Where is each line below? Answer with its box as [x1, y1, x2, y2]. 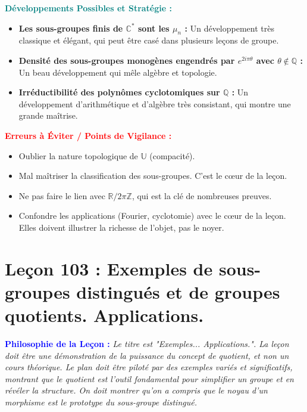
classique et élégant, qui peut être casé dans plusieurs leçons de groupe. [18, 34, 279, 47]
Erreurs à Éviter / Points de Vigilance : [5, 129, 172, 141]
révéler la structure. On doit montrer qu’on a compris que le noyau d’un [5, 384, 268, 396]
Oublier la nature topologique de [18, 149, 138, 162]
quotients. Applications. [5, 303, 204, 327]
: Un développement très [184, 21, 274, 34]
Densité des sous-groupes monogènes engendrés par [18, 54, 235, 66]
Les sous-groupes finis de [18, 21, 123, 34]
